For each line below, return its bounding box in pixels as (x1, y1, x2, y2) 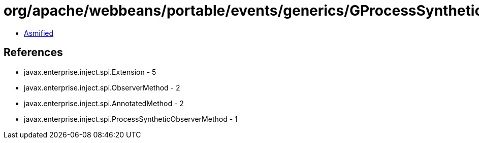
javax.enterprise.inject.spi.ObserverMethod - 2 (24, 83, 180, 92)
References (4, 46, 63, 59)
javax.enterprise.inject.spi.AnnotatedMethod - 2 (24, 99, 184, 108)
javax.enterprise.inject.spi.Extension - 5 (24, 67, 156, 76)
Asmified (24, 28, 54, 37)
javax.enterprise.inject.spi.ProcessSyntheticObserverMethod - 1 (24, 114, 238, 123)
